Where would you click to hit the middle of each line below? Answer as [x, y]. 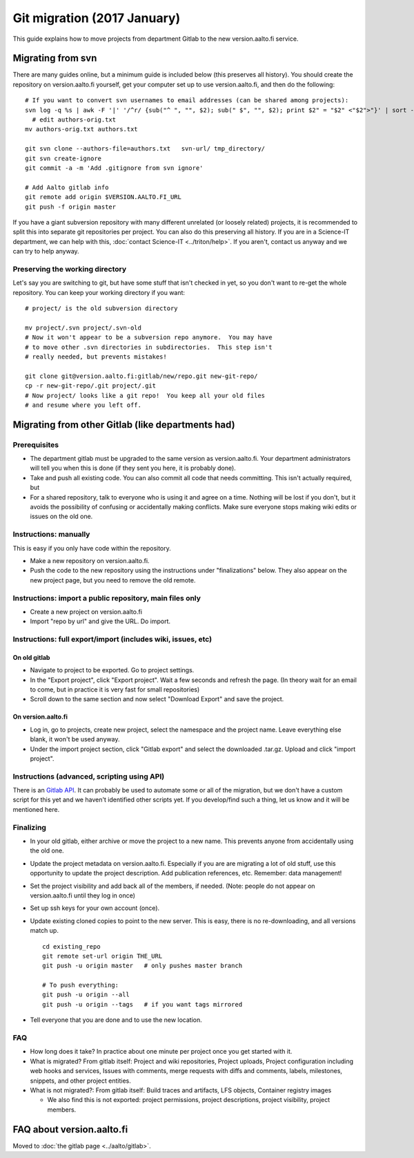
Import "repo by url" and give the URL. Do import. [100, 621]
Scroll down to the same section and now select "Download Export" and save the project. [157, 699]
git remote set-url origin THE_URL [102, 956]
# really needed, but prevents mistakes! [96, 357]
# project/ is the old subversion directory [102, 309]
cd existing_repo [71, 946]
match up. [44, 931]
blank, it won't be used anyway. [75, 739]
